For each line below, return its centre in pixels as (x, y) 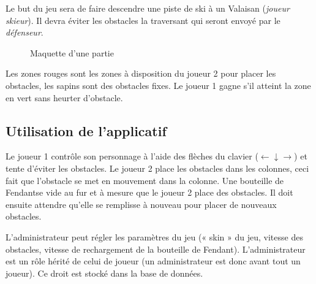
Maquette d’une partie (72, 52)
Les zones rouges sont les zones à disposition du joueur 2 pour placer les (141, 73)
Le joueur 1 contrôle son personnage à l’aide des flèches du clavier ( (132, 156)
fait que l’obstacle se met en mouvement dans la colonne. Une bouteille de (145, 180)
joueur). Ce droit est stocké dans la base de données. (104, 273)
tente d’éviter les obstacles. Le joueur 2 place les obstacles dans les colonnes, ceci (157, 168)
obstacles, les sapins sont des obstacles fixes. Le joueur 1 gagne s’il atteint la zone (158, 85)
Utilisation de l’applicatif (86, 130)
